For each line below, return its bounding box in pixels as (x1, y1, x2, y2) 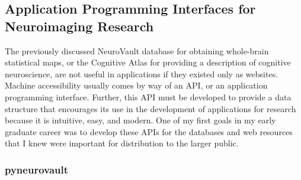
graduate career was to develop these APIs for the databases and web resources (5, 125, 293, 138)
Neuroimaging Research (5, 17, 154, 35)
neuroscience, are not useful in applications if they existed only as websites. (5, 67, 278, 80)
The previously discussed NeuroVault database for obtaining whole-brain (5, 44, 269, 57)
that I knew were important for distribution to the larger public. (5, 137, 239, 149)
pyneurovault (5, 162, 69, 176)
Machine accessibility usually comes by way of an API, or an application (5, 79, 268, 91)
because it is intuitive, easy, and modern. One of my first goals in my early (5, 114, 276, 126)
